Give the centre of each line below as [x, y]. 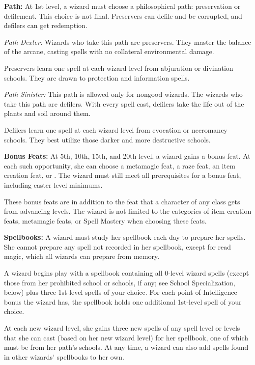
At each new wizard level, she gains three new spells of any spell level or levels [122, 328]
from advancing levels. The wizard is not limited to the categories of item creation [128, 211]
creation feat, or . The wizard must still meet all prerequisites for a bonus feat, [123, 175]
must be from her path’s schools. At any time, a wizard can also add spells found [126, 347]
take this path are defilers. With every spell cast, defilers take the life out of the [124, 103]
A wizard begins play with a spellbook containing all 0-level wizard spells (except [127, 273]
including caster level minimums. [53, 184]
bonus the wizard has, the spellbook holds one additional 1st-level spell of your [123, 301]
